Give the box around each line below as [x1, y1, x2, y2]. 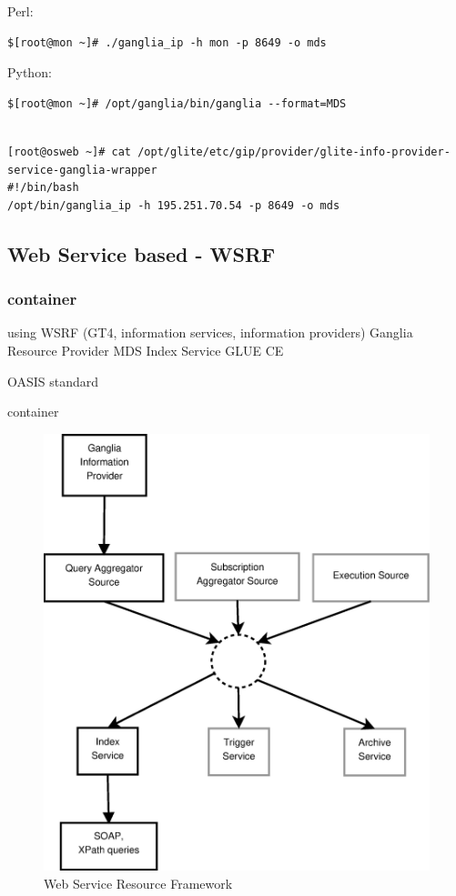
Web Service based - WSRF [7, 239, 276, 267]
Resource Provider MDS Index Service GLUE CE [7, 340, 284, 359]
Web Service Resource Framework [44, 873, 233, 892]
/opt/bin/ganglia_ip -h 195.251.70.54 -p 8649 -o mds [7, 198, 340, 212]
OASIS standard [7, 371, 99, 390]
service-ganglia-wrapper [7, 163, 157, 176]
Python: [7, 63, 52, 82]
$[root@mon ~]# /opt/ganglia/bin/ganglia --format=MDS [7, 96, 347, 110]
